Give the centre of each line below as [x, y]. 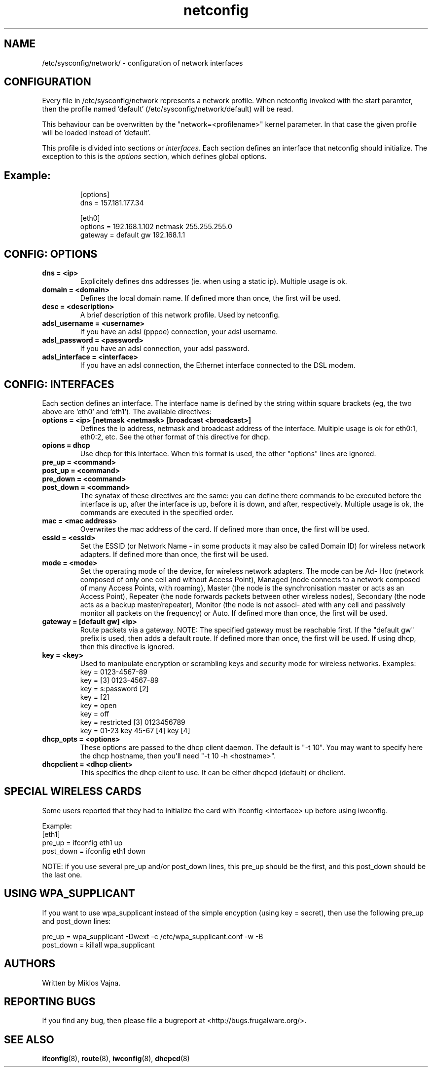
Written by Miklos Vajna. [81, 983]
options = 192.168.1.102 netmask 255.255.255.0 [156, 227]
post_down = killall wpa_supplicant [98, 945]
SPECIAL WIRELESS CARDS [73, 792]
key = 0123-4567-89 [114, 672]
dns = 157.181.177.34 [112, 203]
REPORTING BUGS [50, 1001]
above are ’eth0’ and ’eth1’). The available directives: [127, 411]
